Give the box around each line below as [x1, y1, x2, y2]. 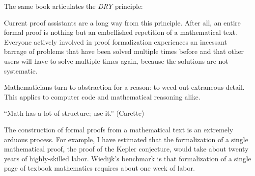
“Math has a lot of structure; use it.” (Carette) [4, 108, 144, 118]
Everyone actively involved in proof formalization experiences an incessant [4, 36, 227, 47]
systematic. [4, 65, 38, 75]
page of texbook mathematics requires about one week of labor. [4, 163, 195, 173]
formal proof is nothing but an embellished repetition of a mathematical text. [4, 27, 237, 37]
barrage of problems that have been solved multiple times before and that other [4, 46, 244, 56]
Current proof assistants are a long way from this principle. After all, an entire [4, 17, 241, 27]
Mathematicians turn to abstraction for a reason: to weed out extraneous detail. [4, 82, 245, 92]
